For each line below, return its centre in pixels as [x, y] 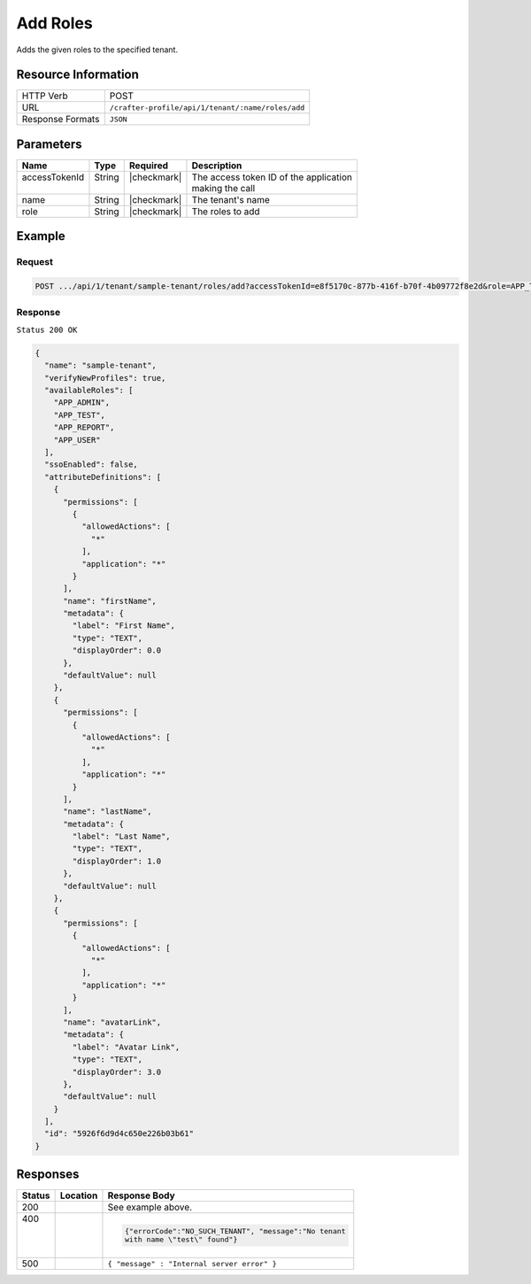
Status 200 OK [47, 329]
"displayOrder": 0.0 [117, 650]
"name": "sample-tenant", [100, 366]
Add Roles [54, 23]
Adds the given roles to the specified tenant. [97, 50]
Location [79, 1195]
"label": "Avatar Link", [126, 1047]
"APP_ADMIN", [82, 402]
